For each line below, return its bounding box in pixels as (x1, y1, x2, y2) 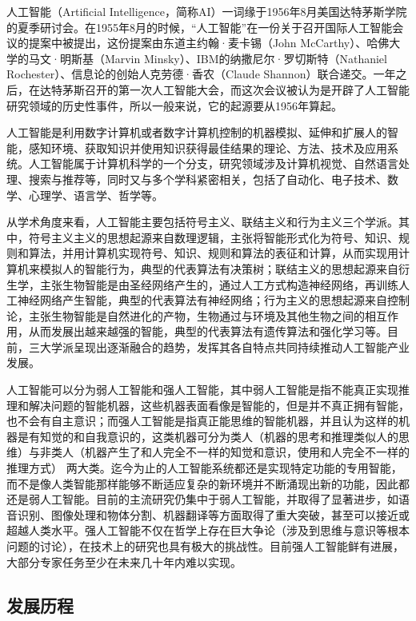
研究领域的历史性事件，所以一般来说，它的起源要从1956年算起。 (6, 97, 342, 113)
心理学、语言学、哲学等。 (28, 186, 163, 203)
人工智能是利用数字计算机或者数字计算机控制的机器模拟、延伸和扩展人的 (6, 124, 387, 141)
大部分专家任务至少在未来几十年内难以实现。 (6, 553, 242, 570)
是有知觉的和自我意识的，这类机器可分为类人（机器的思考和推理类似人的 (17, 428, 398, 444)
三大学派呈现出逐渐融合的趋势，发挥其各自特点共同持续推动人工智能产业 (28, 338, 410, 355)
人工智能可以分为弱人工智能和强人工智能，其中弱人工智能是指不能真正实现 (6, 381, 398, 398)
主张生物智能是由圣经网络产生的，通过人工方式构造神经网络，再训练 (39, 276, 398, 293)
